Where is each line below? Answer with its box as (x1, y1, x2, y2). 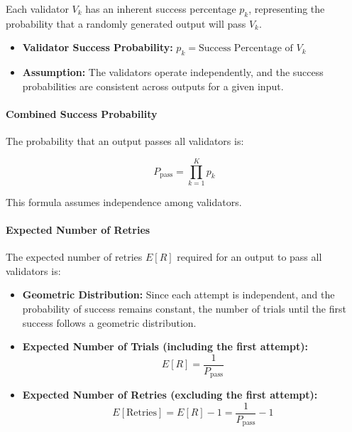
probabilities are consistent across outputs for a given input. (22, 78, 284, 93)
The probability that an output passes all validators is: (6, 134, 244, 148)
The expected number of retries (6, 249, 143, 264)
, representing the (248, 1, 325, 16)
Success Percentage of (198, 43, 293, 54)
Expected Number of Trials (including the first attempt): (22, 339, 308, 354)
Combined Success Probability (6, 106, 158, 121)
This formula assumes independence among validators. (6, 194, 242, 209)
